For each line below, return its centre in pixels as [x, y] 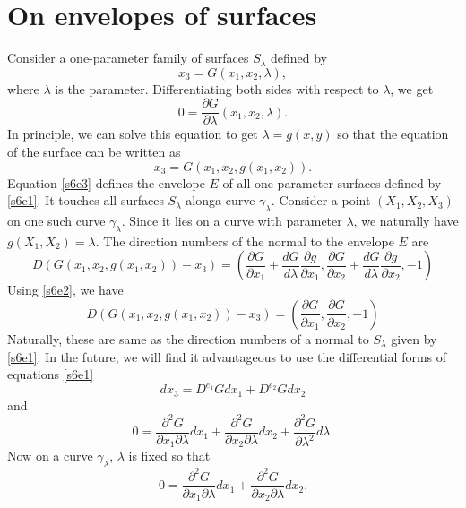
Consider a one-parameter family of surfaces [128, 58]
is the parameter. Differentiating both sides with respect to [217, 88]
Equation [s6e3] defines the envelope [106, 182]
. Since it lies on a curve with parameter [232, 220]
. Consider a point [321, 200]
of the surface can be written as [94, 151]
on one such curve [56, 220]
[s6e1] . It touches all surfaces [86, 200]
